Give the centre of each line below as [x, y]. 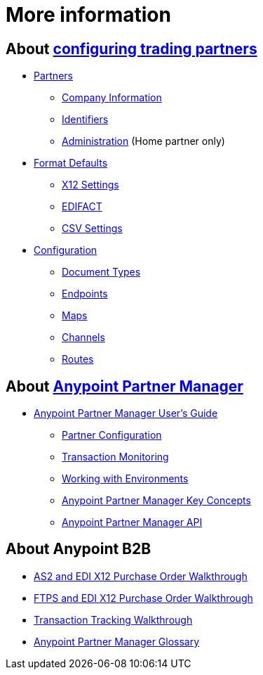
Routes [78, 359]
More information [88, 15]
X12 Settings [90, 185]
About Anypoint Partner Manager [124, 386]
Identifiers [85, 120]
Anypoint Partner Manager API [132, 522]
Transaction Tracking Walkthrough [113, 619]
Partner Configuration [112, 435]
